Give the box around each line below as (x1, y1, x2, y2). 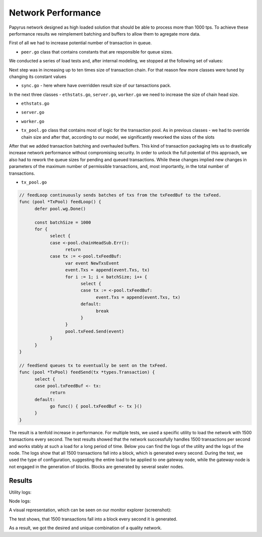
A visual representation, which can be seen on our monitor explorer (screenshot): (9, 507, 172, 513)
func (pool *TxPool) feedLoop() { (19, 199, 101, 204)
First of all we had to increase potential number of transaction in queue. (9, 40, 152, 46)
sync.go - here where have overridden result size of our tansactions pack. (21, 83, 172, 89)
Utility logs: (9, 489, 32, 495)
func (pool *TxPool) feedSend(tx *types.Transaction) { (19, 370, 155, 375)
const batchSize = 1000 (34, 220, 91, 225)
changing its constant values (9, 74, 66, 79)
